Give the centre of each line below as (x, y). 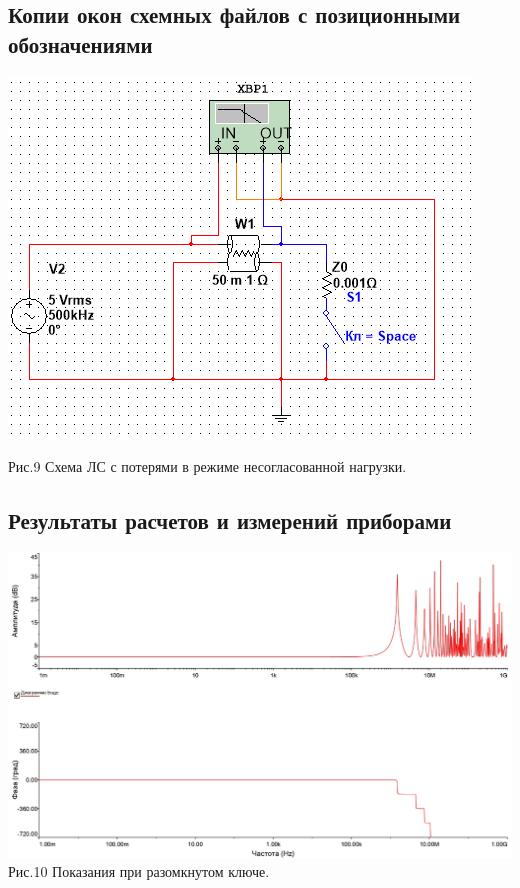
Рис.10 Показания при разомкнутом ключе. (139, 871)
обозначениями (80, 43)
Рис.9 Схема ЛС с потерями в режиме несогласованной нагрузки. (207, 466)
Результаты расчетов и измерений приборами (230, 520)
